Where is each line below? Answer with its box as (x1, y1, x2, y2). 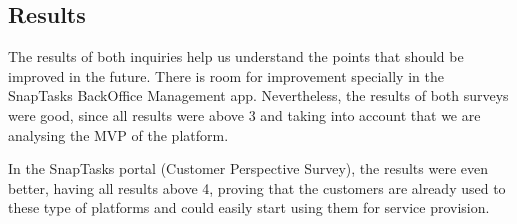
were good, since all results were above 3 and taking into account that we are (8, 104, 481, 125)
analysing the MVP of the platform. (8, 124, 229, 145)
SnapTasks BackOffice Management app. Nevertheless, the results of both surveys (8, 85, 509, 106)
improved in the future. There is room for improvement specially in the (8, 65, 444, 86)
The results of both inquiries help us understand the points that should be (8, 46, 464, 67)
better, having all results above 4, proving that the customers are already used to (8, 177, 506, 198)
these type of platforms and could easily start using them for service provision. (8, 197, 490, 218)
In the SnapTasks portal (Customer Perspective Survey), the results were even (8, 158, 488, 179)
